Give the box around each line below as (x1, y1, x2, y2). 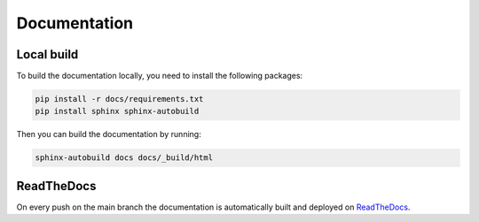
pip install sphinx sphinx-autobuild (35, 106, 200, 117)
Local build (16, 47, 79, 62)
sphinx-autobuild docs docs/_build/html (35, 153, 213, 163)
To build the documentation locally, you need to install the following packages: (16, 71, 303, 81)
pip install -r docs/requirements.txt (35, 94, 204, 104)
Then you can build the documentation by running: (16, 129, 201, 140)
